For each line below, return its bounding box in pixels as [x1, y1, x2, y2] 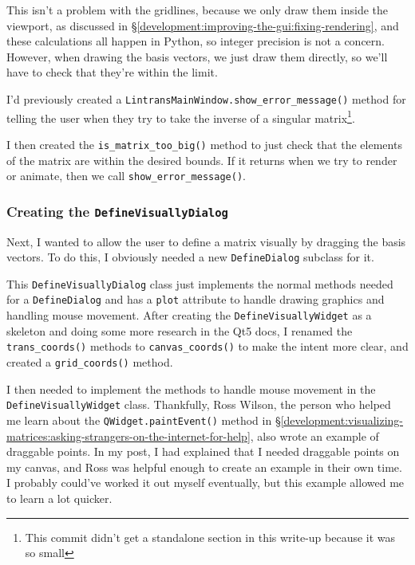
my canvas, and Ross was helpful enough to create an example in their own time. [6, 458, 402, 475]
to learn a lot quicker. [6, 489, 113, 506]
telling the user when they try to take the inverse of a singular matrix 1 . [6, 107, 355, 126]
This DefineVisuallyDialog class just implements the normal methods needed [6, 275, 393, 292]
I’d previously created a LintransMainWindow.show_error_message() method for [6, 90, 406, 107]
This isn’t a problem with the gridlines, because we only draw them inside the [6, 2, 389, 18]
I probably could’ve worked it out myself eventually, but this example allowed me [6, 474, 405, 491]
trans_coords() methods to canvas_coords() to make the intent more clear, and [6, 338, 409, 355]
